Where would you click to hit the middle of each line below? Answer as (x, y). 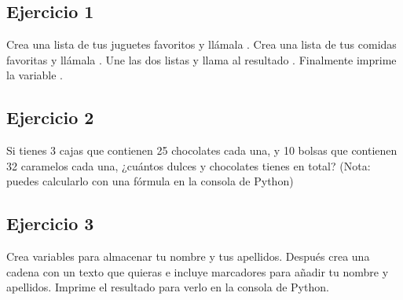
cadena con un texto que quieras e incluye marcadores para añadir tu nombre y (198, 271)
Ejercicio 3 (50, 223)
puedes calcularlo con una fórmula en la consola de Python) (150, 181)
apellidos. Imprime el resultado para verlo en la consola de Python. (168, 287)
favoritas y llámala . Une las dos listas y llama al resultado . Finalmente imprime (201, 59)
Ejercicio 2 (50, 117)
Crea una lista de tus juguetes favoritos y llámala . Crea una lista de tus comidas (201, 44)
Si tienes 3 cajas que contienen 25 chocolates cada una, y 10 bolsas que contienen (202, 150)
